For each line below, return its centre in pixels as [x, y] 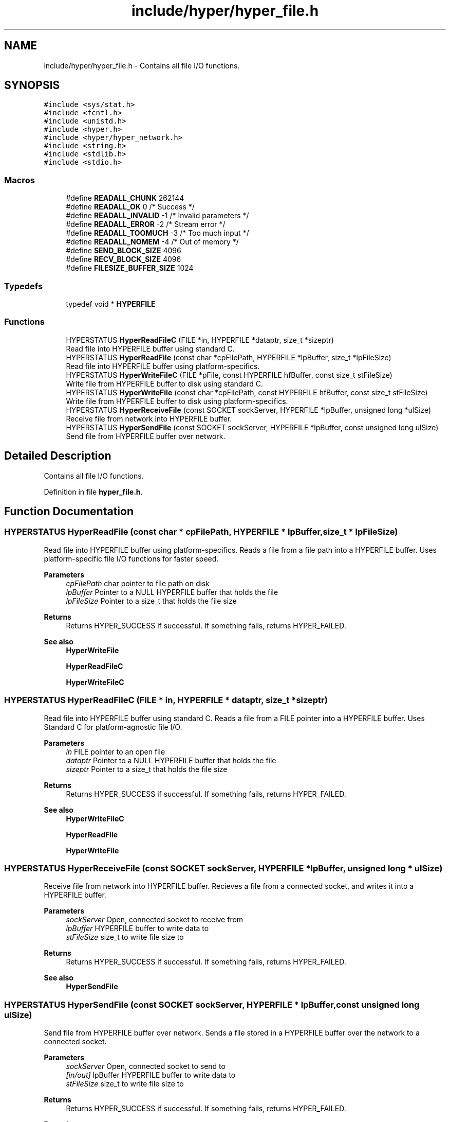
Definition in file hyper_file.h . [93, 492]
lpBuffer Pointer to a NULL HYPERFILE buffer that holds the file [172, 592]
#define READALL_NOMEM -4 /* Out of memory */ [152, 242]
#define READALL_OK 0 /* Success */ [130, 207]
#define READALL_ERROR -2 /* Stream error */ [146, 224]
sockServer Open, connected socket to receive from [155, 920]
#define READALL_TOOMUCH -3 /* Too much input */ [157, 233]
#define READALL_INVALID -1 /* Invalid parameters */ [157, 216]
